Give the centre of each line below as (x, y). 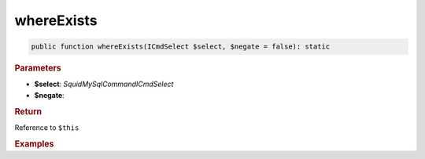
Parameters (38, 68)
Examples (34, 143)
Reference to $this (47, 127)
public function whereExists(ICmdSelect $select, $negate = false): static (181, 47)
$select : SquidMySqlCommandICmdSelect (104, 84)
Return (28, 111)
